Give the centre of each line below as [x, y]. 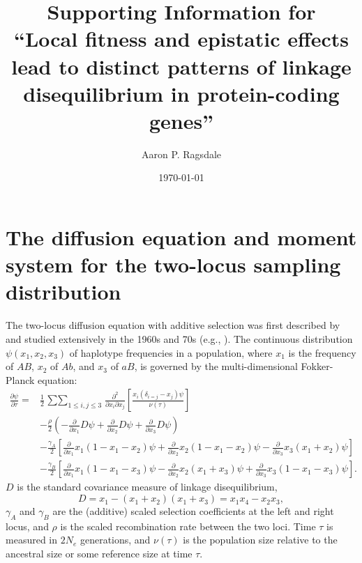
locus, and [27, 526]
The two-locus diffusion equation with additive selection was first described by [173, 325]
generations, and [115, 540]
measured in [32, 540]
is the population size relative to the [260, 540]
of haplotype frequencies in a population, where [171, 352]
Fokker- [317, 366]
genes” [181, 120]
